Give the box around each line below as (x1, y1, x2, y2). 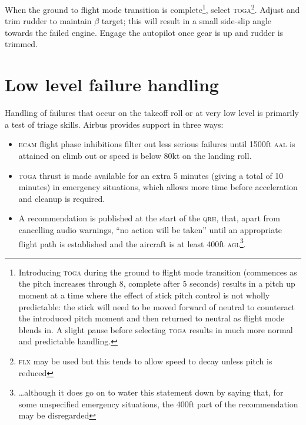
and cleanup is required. (18, 192, 105, 204)
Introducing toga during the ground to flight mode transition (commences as (18, 265, 297, 278)
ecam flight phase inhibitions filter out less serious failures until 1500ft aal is (18, 138, 295, 150)
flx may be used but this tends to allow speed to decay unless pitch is (18, 354, 272, 367)
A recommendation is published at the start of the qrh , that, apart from (18, 212, 281, 224)
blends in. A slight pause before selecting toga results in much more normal (18, 323, 293, 336)
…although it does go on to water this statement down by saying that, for (18, 386, 284, 399)
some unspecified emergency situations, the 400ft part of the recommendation (18, 397, 298, 410)
